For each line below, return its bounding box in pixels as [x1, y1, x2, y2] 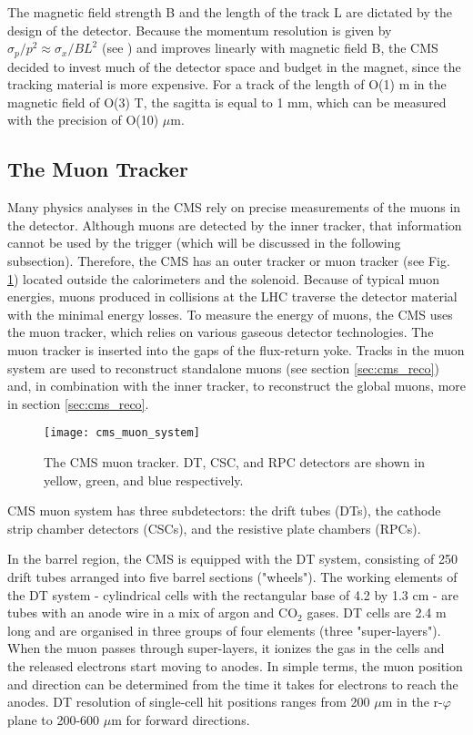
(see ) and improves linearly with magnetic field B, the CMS [101, 38, 438, 57]
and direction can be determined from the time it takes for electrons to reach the [7, 674, 458, 693]
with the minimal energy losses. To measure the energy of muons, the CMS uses [7, 304, 453, 323]
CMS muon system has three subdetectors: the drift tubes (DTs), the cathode [7, 501, 441, 520]
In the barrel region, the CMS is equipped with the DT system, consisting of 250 [7, 549, 458, 568]
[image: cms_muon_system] [44, 426, 200, 440]
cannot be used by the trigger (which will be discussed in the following [7, 233, 401, 252]
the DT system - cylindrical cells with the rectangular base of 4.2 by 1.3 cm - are [7, 585, 459, 604]
